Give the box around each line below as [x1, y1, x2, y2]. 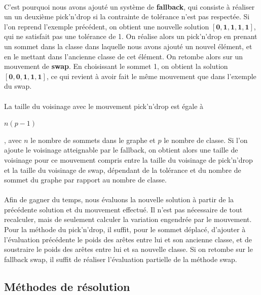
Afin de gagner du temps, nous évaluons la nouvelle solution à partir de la [4, 194, 234, 205]
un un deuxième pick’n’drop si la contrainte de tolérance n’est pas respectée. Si [4, 11, 250, 22]
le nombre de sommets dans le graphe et [30, 134, 156, 145]
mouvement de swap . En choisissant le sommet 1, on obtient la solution [4, 61, 228, 71]
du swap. [4, 81, 32, 91]
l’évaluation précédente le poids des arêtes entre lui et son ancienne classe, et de [4, 234, 252, 244]
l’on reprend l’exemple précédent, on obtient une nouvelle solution [4, 21, 209, 31]
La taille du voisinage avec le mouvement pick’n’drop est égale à [4, 100, 204, 111]
